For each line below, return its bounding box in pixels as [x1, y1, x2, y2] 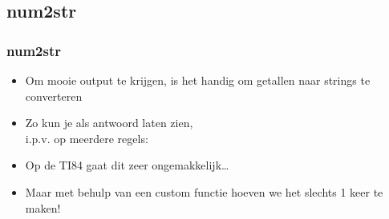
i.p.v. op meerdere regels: [25, 129, 148, 146]
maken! [25, 199, 61, 216]
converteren [25, 87, 83, 104]
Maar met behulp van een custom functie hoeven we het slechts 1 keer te [25, 183, 383, 200]
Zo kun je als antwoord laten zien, [25, 114, 193, 131]
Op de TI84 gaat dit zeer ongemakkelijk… [25, 157, 229, 173]
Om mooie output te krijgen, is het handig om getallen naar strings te [25, 72, 371, 88]
